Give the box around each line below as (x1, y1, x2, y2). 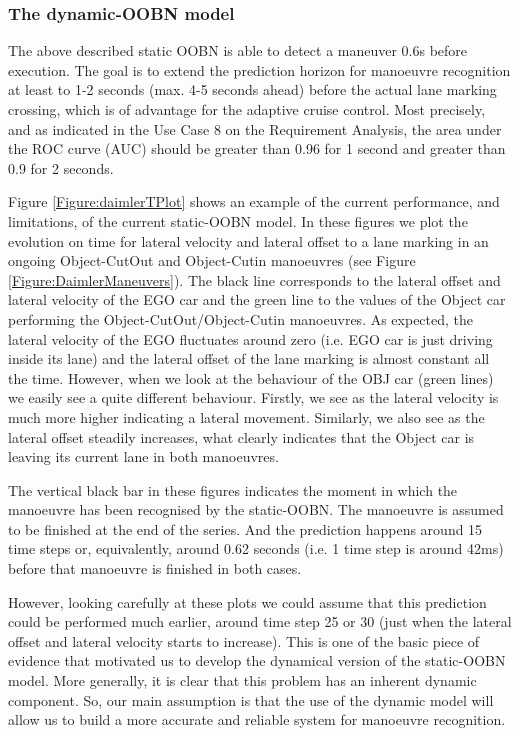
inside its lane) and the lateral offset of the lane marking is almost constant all (8, 348, 490, 369)
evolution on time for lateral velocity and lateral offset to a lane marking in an (8, 230, 489, 251)
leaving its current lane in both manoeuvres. (8, 446, 279, 467)
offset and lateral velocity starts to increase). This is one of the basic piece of (8, 630, 480, 651)
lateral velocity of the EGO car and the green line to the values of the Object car (8, 289, 506, 310)
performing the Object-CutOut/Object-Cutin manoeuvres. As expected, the (8, 308, 474, 329)
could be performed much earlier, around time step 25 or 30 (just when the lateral (8, 611, 512, 632)
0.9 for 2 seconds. (8, 157, 114, 178)
